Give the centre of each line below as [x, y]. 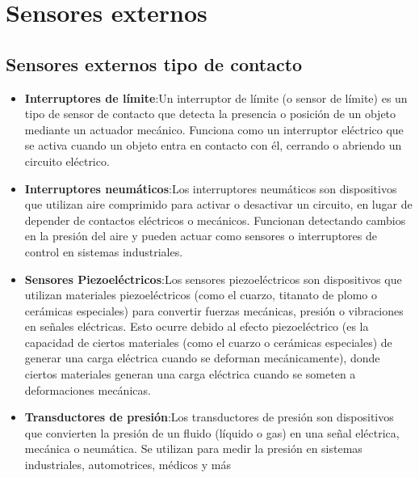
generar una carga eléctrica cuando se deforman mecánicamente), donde [202, 358]
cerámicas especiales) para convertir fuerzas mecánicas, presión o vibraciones [214, 310]
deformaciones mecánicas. [88, 389]
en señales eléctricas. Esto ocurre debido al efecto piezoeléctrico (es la [197, 326]
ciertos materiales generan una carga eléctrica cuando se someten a [190, 374]
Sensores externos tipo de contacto [154, 63]
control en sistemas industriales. [104, 251]
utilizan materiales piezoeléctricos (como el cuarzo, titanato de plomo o [201, 295]
